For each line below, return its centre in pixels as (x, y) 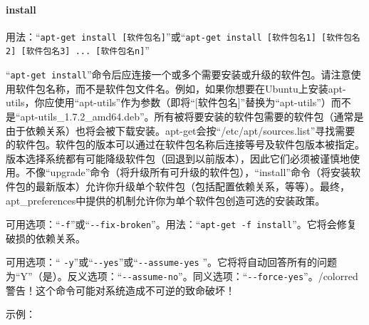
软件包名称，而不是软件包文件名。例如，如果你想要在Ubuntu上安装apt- (181, 88)
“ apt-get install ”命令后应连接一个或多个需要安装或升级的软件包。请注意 (178, 74)
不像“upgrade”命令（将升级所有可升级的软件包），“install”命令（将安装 (188, 172)
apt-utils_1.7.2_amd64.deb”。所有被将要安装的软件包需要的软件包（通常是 (192, 116)
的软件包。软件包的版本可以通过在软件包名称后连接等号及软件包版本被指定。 (185, 144)
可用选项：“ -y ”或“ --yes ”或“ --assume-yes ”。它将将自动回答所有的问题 (172, 262)
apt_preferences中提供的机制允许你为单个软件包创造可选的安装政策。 (166, 200)
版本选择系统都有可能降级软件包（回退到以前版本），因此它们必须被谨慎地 (178, 158)
